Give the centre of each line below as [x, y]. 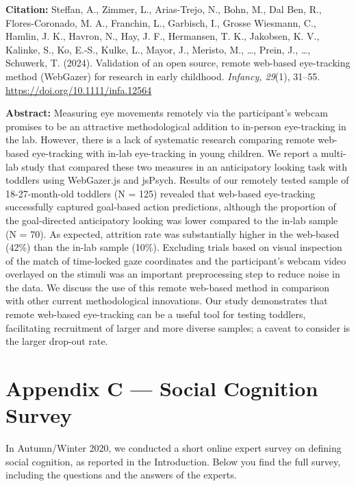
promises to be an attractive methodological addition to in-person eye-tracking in [176, 126]
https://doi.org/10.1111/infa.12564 [79, 89]
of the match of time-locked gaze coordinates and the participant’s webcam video [176, 260]
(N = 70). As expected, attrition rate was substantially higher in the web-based [173, 233]
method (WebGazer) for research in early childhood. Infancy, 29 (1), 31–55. [163, 76]
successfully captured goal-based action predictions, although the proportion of [171, 207]
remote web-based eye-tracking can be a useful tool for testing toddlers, [156, 314]
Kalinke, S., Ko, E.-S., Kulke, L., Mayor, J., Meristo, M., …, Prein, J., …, [158, 49]
